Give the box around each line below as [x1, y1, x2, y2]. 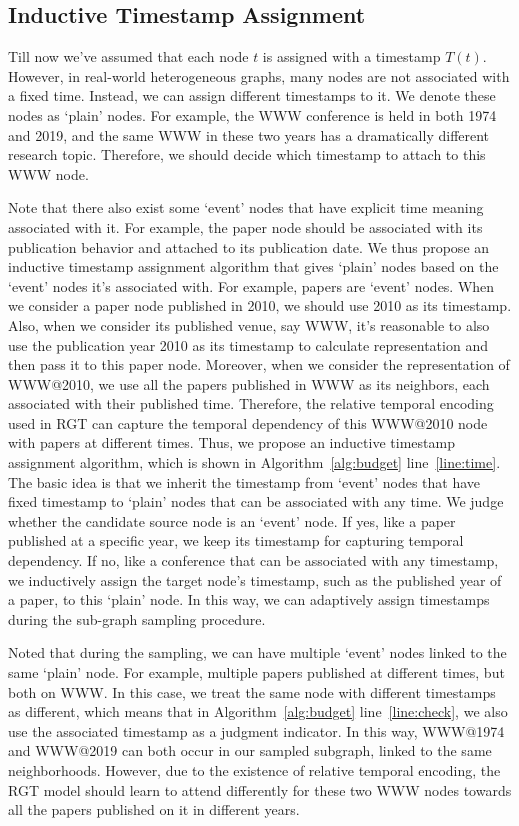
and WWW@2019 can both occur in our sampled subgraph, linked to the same [8, 740, 492, 761]
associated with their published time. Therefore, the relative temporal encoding [8, 393, 494, 414]
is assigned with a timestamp [262, 46, 441, 67]
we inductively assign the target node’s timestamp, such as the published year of [8, 569, 502, 590]
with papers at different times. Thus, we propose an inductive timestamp [8, 432, 455, 453]
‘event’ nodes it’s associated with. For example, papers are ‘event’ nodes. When [8, 275, 495, 296]
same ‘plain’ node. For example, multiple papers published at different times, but [8, 662, 505, 683]
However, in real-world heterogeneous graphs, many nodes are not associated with [8, 65, 510, 86]
